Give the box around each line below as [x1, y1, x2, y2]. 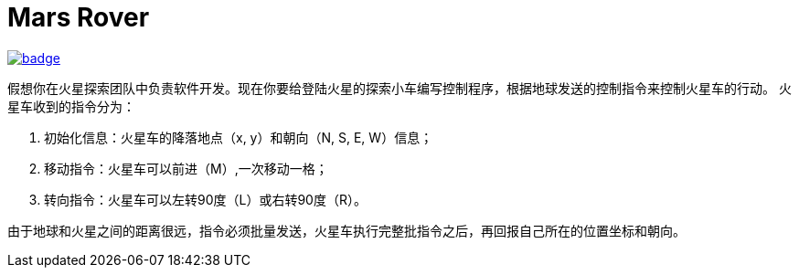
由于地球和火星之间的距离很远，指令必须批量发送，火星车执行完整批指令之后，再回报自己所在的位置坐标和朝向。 [7, 222, 686, 238]
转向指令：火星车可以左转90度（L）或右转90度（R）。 [44, 191, 367, 207]
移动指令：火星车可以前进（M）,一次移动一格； [44, 160, 328, 176]
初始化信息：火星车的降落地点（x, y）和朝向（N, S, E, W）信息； [44, 129, 433, 145]
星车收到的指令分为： [7, 98, 135, 114]
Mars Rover [7, 2, 150, 33]
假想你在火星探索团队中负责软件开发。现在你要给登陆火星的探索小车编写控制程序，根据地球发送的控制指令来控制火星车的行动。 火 [7, 79, 792, 96]
